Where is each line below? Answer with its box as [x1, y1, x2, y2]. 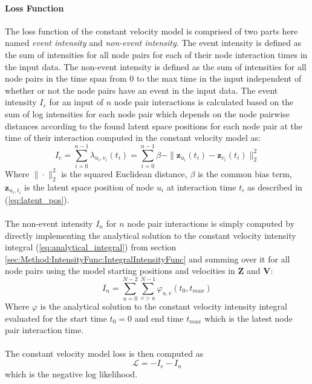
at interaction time [166, 180, 236, 193]
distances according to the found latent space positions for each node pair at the [5, 119, 303, 132]
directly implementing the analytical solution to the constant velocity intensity [5, 229, 296, 241]
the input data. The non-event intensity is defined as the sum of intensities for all [5, 60, 307, 73]
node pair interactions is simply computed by [127, 216, 295, 229]
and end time [134, 311, 184, 324]
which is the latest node [204, 311, 293, 324]
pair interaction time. [5, 324, 84, 336]
